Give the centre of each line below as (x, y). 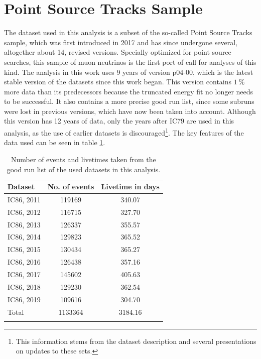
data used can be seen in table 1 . (55, 142)
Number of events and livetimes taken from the (84, 159)
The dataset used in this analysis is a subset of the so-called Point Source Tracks (128, 32)
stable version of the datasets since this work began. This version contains (118, 82)
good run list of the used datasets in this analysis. (84, 169)
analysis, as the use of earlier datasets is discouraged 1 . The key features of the (124, 132)
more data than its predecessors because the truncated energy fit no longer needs (129, 91)
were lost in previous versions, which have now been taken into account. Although (130, 111)
